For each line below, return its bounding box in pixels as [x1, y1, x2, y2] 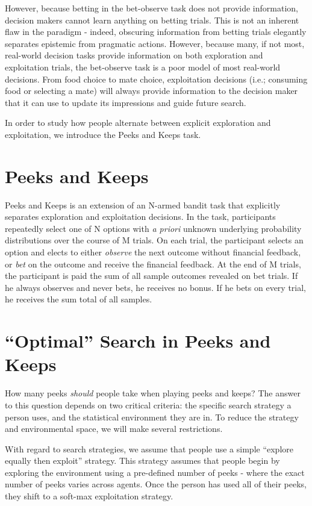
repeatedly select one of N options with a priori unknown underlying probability [5, 222, 302, 234]
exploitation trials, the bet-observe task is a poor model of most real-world [5, 60, 281, 73]
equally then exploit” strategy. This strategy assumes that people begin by [5, 454, 280, 467]
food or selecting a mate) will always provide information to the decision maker [5, 84, 298, 97]
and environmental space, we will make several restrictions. [5, 422, 223, 435]
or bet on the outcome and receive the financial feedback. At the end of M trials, [5, 257, 301, 270]
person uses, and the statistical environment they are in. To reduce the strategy [5, 410, 299, 423]
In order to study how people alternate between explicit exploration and [5, 116, 271, 129]
